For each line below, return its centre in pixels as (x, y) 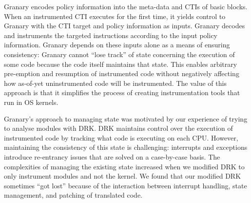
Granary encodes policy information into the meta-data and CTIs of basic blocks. (126, 6)
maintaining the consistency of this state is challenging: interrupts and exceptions (126, 147)
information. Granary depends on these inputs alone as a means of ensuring (117, 45)
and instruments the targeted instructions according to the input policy (111, 35)
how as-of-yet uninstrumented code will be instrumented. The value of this (115, 83)
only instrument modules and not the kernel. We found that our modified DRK (123, 176)
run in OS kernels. (31, 102)
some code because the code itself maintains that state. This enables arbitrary (121, 64)
